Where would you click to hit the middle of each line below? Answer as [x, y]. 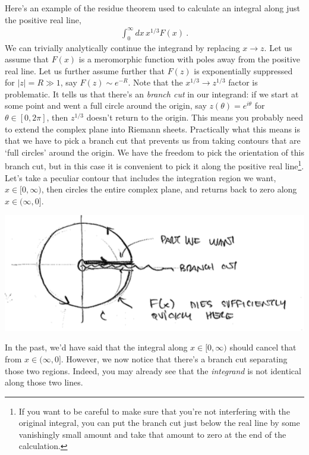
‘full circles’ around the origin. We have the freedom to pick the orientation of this [154, 152]
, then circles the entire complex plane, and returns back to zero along [169, 189]
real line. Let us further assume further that [85, 70]
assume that [27, 59]
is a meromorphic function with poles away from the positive [189, 59]
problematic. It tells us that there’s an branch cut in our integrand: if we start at [152, 94]
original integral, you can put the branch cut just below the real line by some [159, 423]
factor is [243, 82]
